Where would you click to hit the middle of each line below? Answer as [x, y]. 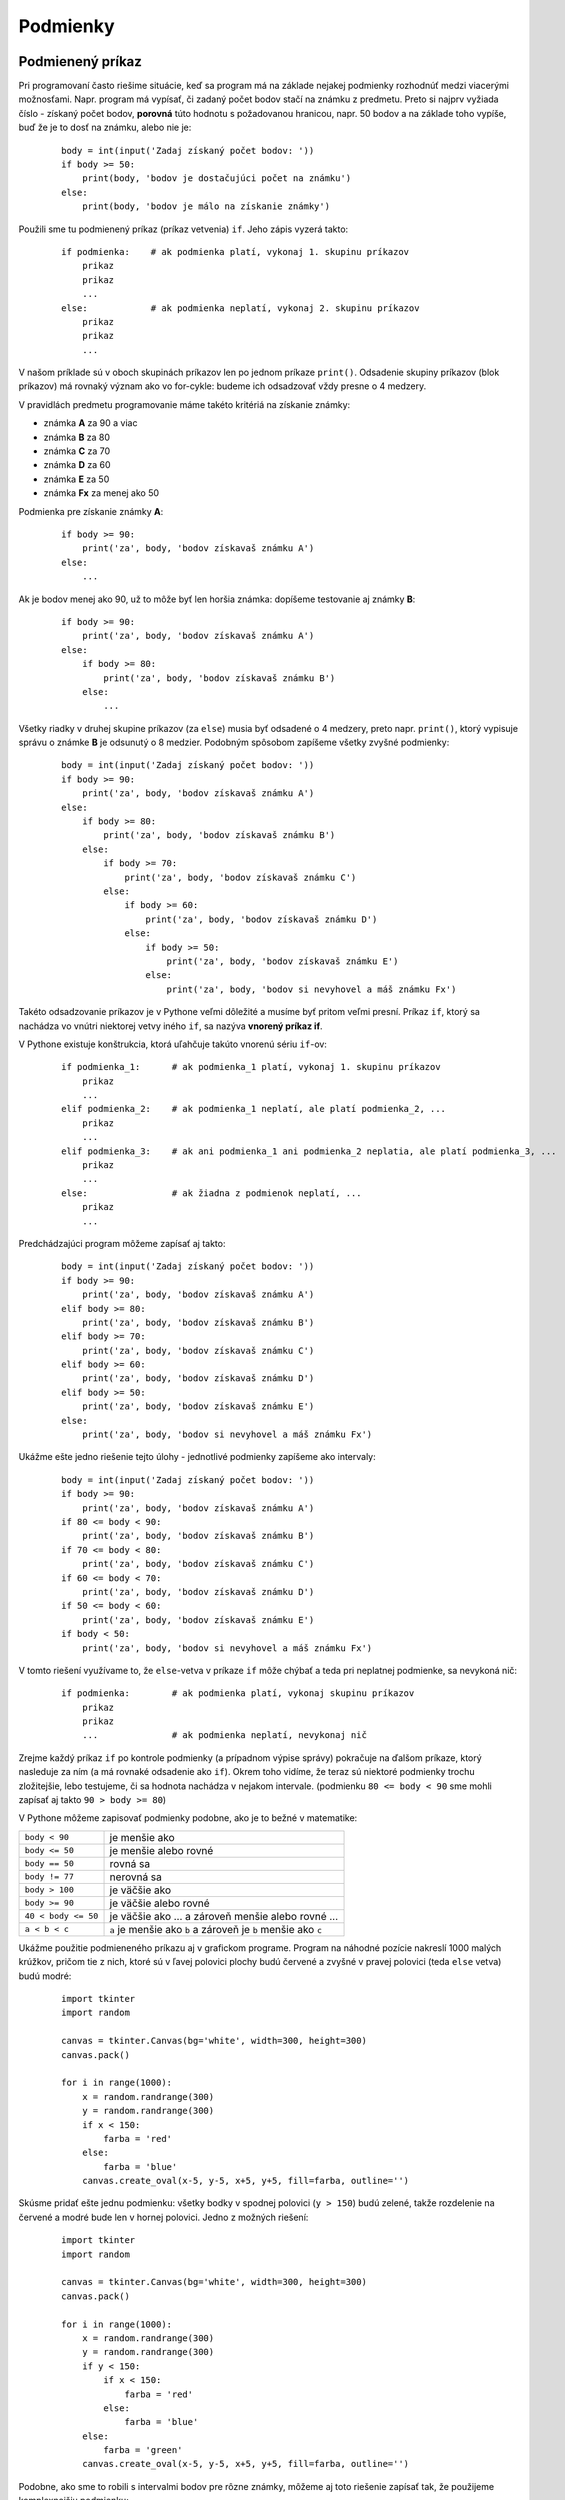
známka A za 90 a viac [90, 423]
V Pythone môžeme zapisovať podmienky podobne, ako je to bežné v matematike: [188, 1818]
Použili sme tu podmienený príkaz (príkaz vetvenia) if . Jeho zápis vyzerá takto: [183, 229]
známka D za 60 [77, 465]
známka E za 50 [76, 479]
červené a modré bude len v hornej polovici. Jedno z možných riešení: [163, 2217]
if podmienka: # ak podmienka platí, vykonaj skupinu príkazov [238, 1693]
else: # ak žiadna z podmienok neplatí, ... [211, 1193]
